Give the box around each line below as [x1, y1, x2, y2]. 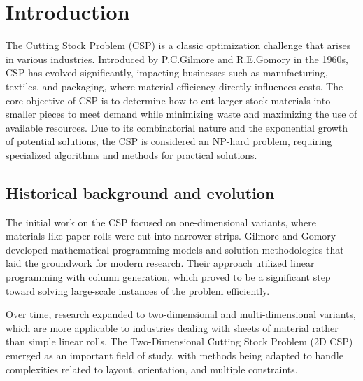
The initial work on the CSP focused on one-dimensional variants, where [6, 214, 316, 229]
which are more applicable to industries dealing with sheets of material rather [6, 320, 339, 335]
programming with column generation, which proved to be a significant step [6, 270, 331, 284]
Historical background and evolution [6, 181, 275, 203]
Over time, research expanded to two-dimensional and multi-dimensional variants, [6, 307, 356, 321]
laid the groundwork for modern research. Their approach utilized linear [6, 256, 315, 270]
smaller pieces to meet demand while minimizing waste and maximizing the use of [6, 106, 357, 121]
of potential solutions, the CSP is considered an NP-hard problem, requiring [6, 134, 332, 148]
